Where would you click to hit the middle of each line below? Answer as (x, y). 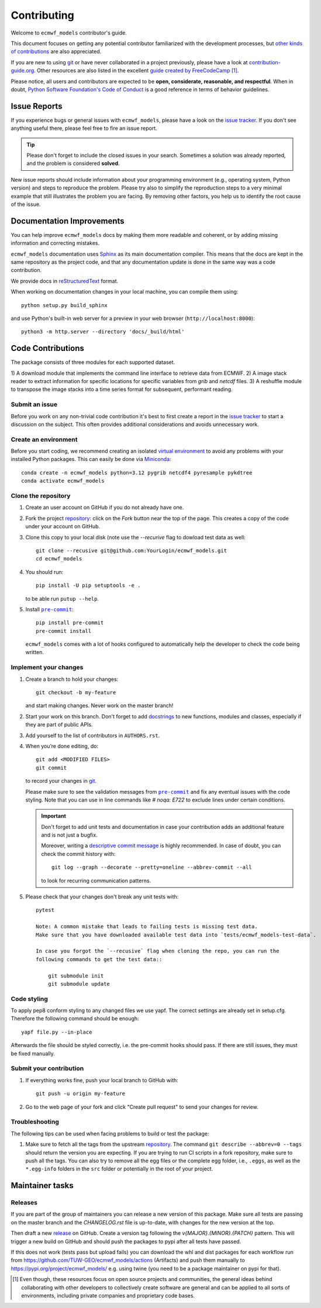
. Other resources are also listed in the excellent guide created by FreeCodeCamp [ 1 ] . (137, 71)
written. (34, 652)
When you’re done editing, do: (62, 746)
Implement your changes (47, 667)
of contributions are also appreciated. (56, 51)
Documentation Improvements (68, 221)
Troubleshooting (35, 1122)
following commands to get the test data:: (99, 959)
